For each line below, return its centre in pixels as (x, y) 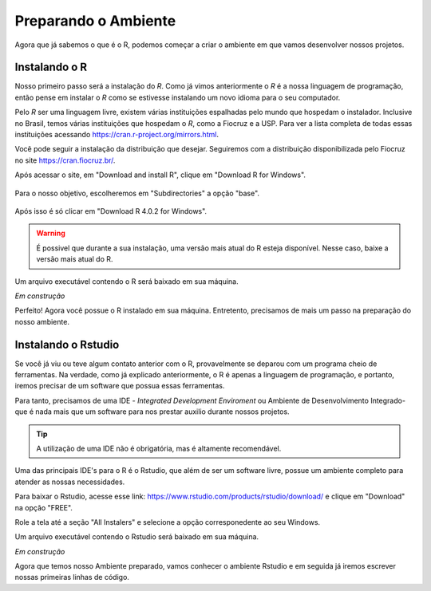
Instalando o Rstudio (67, 344)
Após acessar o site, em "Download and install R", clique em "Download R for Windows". (160, 175)
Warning (51, 233)
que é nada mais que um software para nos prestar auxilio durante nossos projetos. (152, 412)
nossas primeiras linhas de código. (72, 577)
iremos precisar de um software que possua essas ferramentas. (120, 386)
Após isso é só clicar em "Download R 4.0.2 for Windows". (111, 211)
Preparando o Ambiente (95, 21)
